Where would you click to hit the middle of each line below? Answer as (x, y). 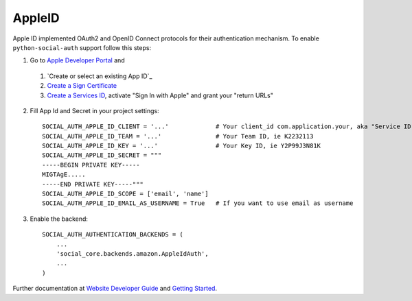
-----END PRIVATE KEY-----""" (93, 184)
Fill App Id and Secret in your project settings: (94, 110)
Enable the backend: (59, 219)
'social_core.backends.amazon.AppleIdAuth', (132, 253)
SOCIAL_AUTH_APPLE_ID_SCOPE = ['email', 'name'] (125, 194)
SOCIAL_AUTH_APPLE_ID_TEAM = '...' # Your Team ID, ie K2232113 (178, 136)
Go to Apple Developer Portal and (77, 60)
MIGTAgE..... (64, 174)
